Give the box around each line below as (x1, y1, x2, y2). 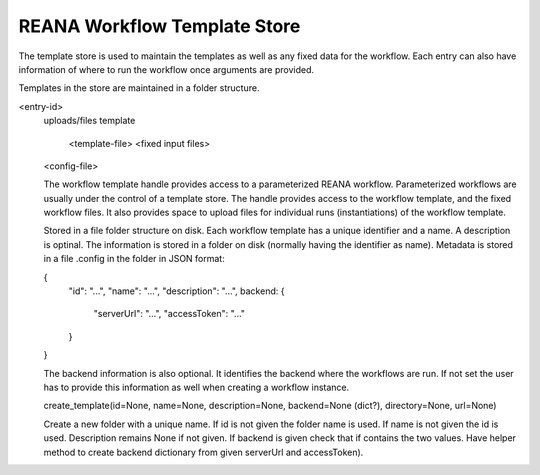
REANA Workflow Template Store (18, 15, 301, 37)
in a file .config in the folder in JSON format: (43, 253, 225, 265)
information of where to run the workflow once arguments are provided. (18, 63, 315, 75)
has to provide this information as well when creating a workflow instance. (43, 381, 350, 393)
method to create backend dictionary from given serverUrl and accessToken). (43, 446, 364, 458)
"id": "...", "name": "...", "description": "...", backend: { (68, 285, 285, 297)
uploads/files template (43, 115, 136, 127)
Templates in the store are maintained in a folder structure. (18, 82, 260, 94)
